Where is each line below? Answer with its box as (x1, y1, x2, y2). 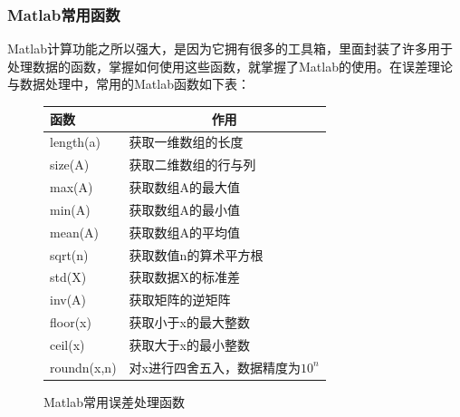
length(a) (50, 132, 101, 151)
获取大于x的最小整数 (129, 335, 250, 354)
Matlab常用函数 (7, 3, 120, 25)
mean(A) (50, 222, 100, 241)
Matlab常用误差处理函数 (43, 392, 185, 411)
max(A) (50, 178, 93, 197)
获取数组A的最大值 (129, 178, 241, 197)
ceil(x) (50, 335, 85, 354)
